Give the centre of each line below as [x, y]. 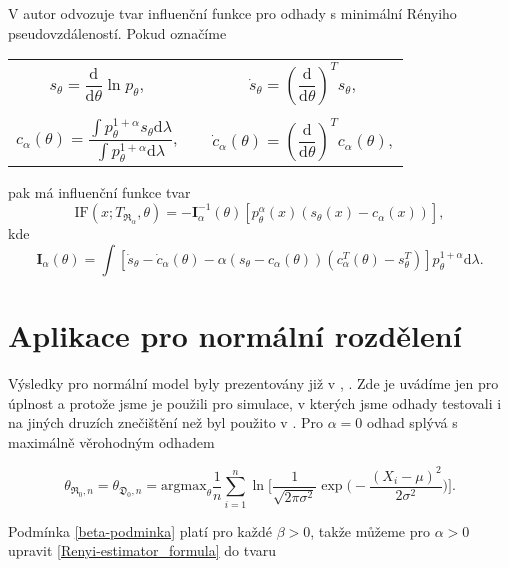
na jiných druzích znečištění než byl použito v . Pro [165, 422]
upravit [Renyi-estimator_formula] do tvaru [142, 550]
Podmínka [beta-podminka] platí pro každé [140, 530]
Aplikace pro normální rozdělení [235, 335]
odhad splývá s [412, 422]
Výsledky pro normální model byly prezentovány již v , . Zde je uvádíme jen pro [253, 383]
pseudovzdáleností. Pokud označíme [117, 32]
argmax [184, 486]
